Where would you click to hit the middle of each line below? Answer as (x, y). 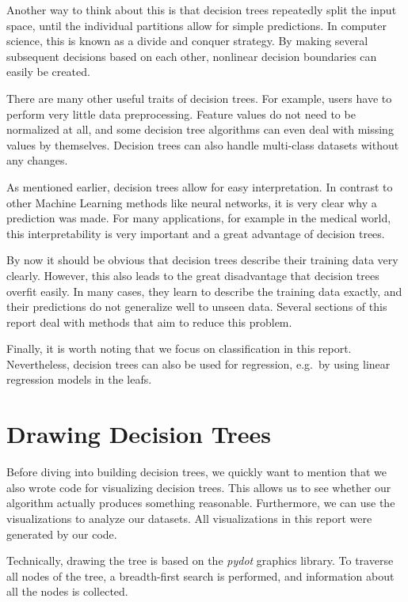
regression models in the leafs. (79, 379)
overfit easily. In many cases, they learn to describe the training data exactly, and (204, 291)
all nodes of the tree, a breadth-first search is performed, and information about (200, 575)
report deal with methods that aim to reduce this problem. (149, 322)
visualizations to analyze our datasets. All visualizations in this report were (189, 518)
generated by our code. (62, 534)
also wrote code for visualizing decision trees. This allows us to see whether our (199, 487)
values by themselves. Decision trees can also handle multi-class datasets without (203, 144)
